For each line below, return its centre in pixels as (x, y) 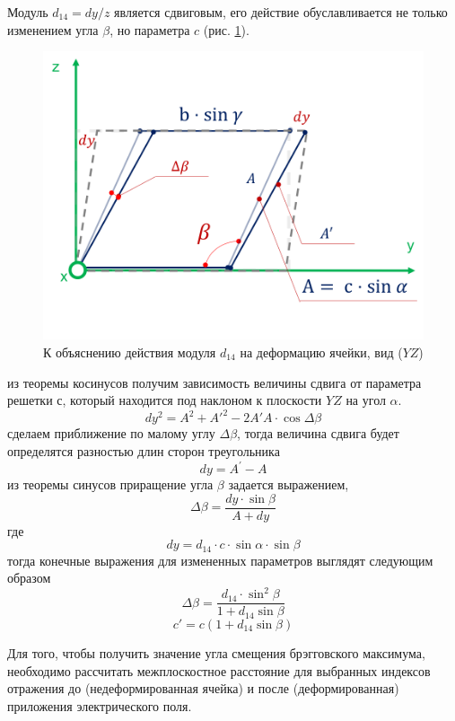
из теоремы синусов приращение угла (110, 484)
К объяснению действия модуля (130, 352)
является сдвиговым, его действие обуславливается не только (281, 12)
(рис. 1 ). (226, 29)
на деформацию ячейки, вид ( (321, 352)
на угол (366, 400)
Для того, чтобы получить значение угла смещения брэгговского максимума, (216, 652)
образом (29, 578)
